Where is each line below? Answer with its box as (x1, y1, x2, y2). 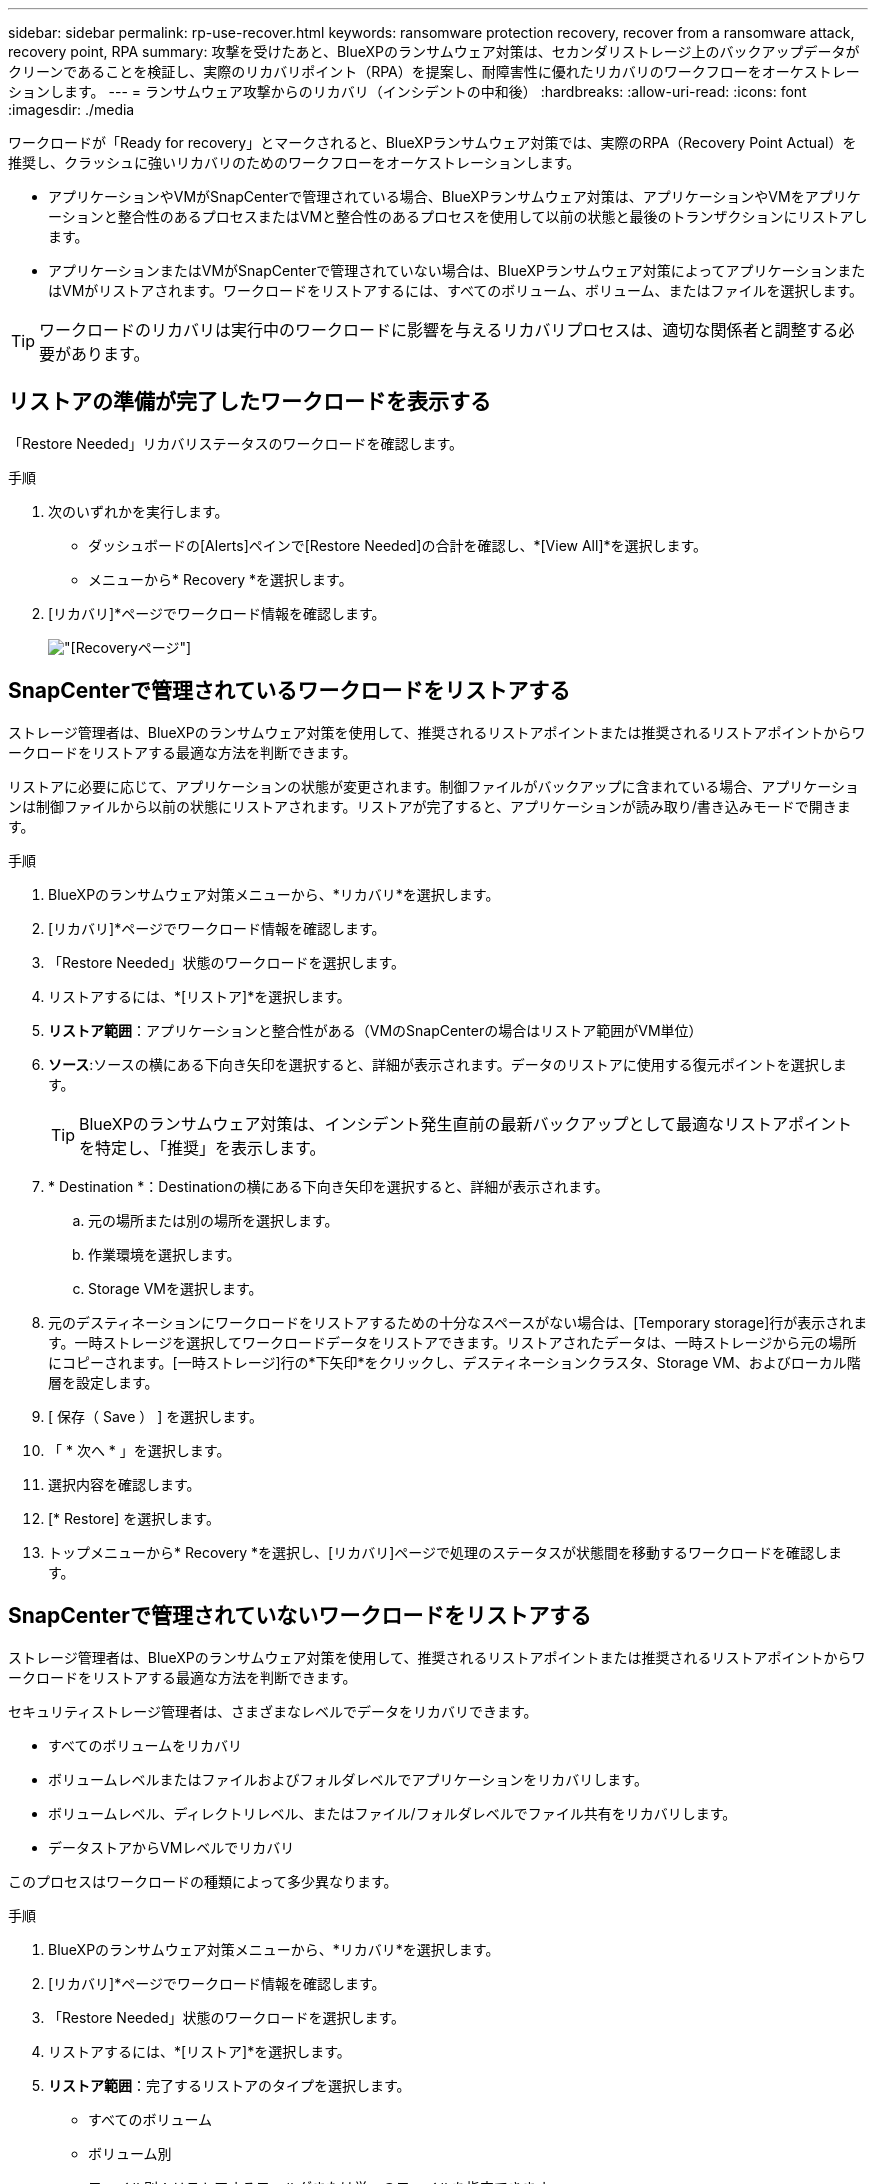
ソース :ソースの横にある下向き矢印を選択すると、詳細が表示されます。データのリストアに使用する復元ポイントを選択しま (48, 1055, 847, 1073)
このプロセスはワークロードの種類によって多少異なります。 (8, 1872, 398, 1890)
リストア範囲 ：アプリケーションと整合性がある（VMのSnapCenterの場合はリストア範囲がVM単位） (48, 1021, 703, 1039)
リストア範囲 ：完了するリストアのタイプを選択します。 (48, 2076, 411, 2094)
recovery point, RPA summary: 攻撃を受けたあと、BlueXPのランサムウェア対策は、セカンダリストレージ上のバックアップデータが (8, 43, 860, 60)
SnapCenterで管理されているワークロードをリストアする (8, 678, 571, 704)
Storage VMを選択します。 (88, 1279, 263, 1297)
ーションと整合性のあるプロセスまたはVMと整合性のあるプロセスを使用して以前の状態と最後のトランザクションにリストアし (48, 208, 868, 225)
